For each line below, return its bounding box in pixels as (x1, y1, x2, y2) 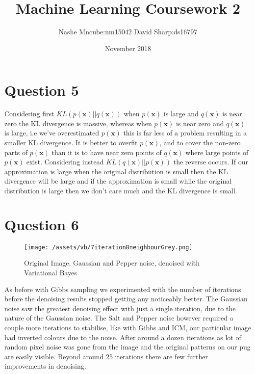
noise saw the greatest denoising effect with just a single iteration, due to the (4, 303, 236, 313)
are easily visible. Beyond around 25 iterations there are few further (4, 351, 208, 361)
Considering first (4, 108, 54, 119)
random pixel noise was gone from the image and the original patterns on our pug (4, 342, 251, 352)
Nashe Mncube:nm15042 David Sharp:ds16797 (58, 27, 198, 37)
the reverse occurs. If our (173, 157, 249, 167)
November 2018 (104, 43, 152, 53)
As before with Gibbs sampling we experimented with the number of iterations (4, 284, 241, 294)
